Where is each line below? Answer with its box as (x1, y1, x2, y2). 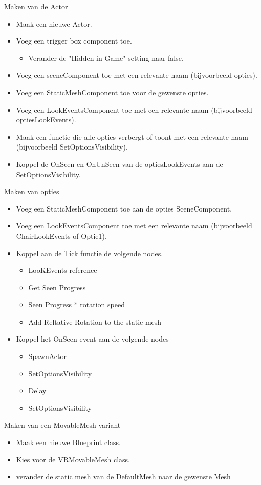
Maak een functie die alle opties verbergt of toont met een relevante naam (16, 131, 249, 142)
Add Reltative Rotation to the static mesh (28, 316, 162, 327)
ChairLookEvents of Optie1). (16, 230, 107, 241)
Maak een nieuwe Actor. (16, 18, 92, 29)
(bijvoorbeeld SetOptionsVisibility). (16, 141, 128, 152)
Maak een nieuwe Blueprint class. (16, 437, 121, 448)
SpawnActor (28, 351, 67, 362)
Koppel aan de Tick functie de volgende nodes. (16, 247, 163, 258)
